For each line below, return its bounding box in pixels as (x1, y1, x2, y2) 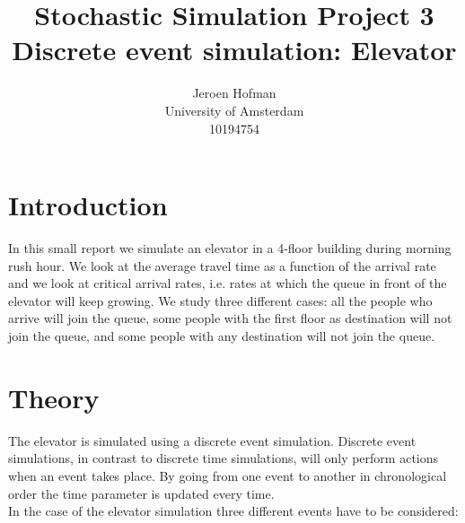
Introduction (8, 187, 168, 223)
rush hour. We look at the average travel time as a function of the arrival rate (8, 256, 436, 275)
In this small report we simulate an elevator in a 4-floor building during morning (8, 239, 452, 257)
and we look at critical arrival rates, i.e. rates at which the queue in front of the (8, 274, 447, 292)
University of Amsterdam (164, 100, 304, 119)
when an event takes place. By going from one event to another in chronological (8, 466, 447, 484)
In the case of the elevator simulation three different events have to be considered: (8, 501, 459, 520)
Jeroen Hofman (192, 83, 276, 102)
